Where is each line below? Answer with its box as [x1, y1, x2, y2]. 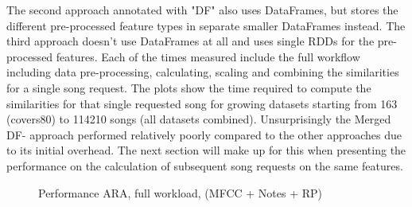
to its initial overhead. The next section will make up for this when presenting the [6, 142, 406, 158]
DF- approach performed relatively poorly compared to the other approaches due [6, 126, 402, 143]
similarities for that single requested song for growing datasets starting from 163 [6, 95, 398, 111]
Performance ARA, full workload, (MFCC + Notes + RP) [38, 184, 322, 201]
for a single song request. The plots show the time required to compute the [6, 79, 371, 96]
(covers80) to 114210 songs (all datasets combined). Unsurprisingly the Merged [6, 111, 391, 127]
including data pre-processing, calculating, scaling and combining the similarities [6, 64, 399, 80]
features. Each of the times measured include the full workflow [56, 48, 360, 64]
